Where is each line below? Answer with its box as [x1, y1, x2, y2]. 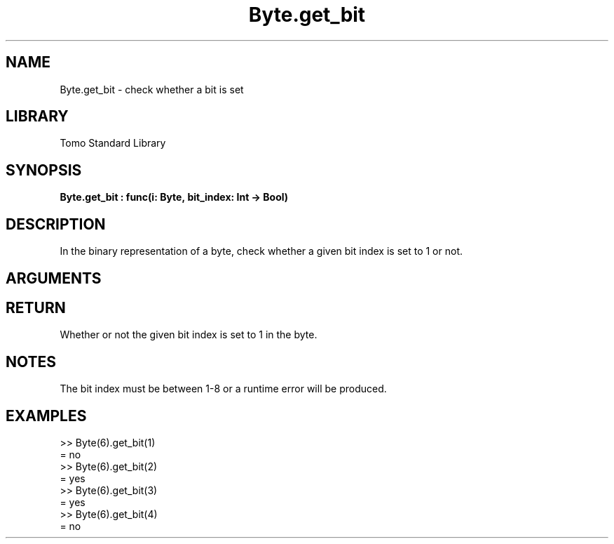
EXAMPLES [6, 406, 87, 425]
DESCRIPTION [6, 215, 106, 233]
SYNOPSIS [6, 161, 82, 179]
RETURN [6, 298, 66, 317]
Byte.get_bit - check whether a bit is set [60, 83, 244, 95]
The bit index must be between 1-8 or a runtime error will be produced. [60, 383, 387, 395]
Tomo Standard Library [60, 137, 166, 150]
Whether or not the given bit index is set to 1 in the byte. [60, 329, 318, 341]
